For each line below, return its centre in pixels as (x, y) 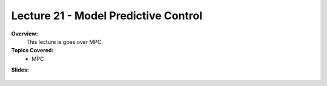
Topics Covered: (32, 51)
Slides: (20, 70)
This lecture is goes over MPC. (64, 41)
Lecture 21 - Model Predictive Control (107, 16)
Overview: (25, 34)
